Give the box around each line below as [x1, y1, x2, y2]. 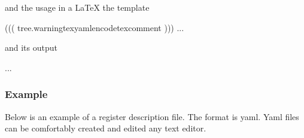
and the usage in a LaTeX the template [5, 1, 150, 13]
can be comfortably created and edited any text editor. [5, 122, 206, 134]
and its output [5, 41, 57, 54]
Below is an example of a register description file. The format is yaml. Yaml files [5, 110, 299, 122]
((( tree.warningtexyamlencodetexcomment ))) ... [5, 21, 184, 33]
